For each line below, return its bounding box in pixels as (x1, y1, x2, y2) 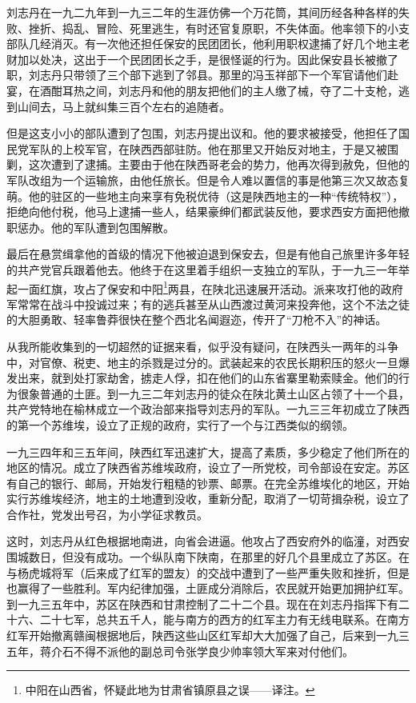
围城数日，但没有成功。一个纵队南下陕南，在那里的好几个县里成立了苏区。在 (6, 549, 410, 565)
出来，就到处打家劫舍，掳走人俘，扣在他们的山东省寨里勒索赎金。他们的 (17, 369, 398, 386)
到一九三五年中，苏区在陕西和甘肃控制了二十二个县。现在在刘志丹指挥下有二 (6, 595, 410, 612)
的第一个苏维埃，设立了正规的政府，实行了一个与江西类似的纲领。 (6, 416, 354, 433)
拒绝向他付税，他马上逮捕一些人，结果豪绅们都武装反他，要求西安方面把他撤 (6, 203, 410, 220)
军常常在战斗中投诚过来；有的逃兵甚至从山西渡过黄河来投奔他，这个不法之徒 (6, 295, 410, 312)
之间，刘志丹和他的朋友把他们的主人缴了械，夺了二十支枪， (84, 82, 398, 98)
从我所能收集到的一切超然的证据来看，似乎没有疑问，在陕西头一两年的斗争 (6, 338, 398, 354)
